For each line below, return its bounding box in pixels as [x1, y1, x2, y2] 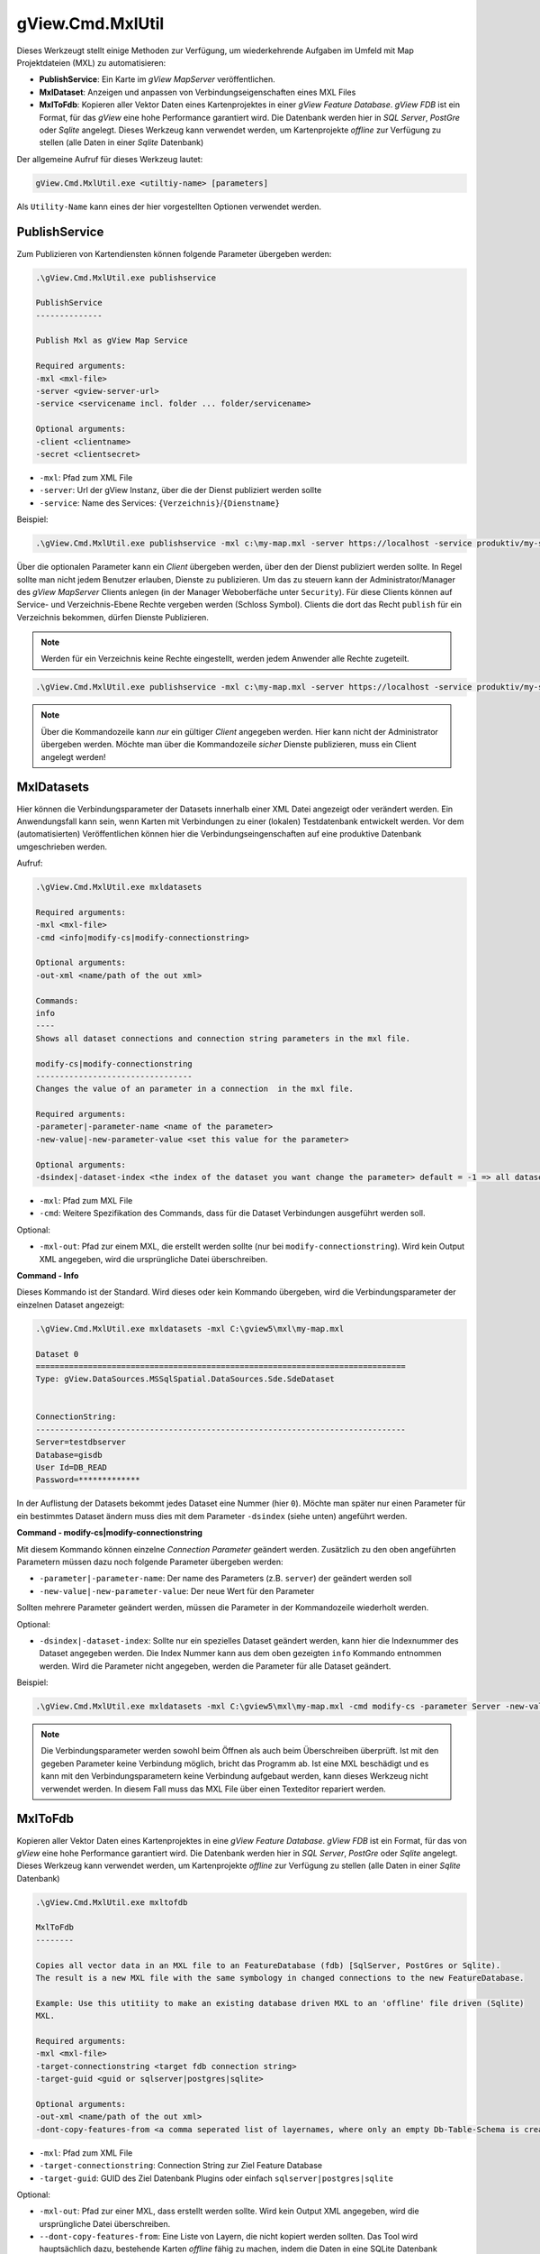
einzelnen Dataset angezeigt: [16, 1299, 125, 1310]
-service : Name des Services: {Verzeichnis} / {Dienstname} [39, 497, 281, 509]
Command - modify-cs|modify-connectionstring [16, 1527, 202, 1538]
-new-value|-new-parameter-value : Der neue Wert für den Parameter [39, 1585, 315, 1596]
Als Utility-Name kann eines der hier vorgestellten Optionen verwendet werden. [16, 201, 322, 212]
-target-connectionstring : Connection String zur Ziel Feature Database [39, 2160, 323, 2171]
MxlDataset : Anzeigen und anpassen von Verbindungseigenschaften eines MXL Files [39, 87, 356, 97]
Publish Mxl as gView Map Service [35, 335, 188, 346]
